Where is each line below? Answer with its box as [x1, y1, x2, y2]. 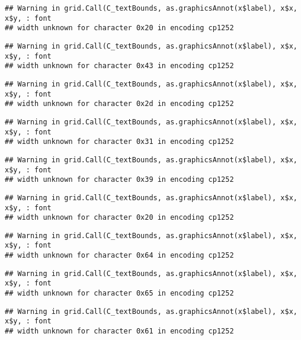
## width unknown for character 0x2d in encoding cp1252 [5, 100, 234, 108]
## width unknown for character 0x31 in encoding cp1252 [5, 137, 234, 146]
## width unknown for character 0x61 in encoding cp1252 [5, 327, 234, 336]
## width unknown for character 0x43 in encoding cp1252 [5, 62, 234, 70]
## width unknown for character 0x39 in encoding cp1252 [5, 175, 234, 184]
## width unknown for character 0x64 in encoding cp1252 [5, 251, 234, 260]
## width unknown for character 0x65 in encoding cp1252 [5, 289, 234, 298]
